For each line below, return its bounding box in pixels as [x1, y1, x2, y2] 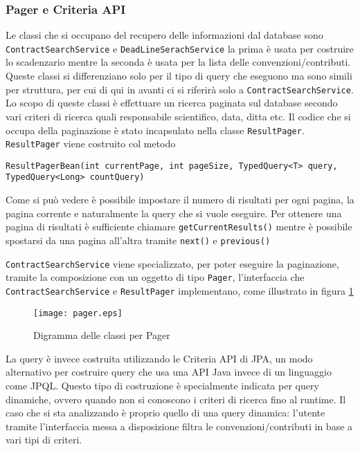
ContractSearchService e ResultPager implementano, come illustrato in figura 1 [6, 283, 354, 297]
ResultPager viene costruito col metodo [6, 136, 176, 151]
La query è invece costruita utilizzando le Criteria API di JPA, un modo [6, 351, 313, 365]
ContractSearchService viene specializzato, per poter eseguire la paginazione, [6, 256, 339, 270]
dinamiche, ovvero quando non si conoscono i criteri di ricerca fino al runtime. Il [6, 392, 346, 406]
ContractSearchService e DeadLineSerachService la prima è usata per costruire [6, 41, 354, 55]
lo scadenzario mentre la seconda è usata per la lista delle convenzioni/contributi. [6, 55, 351, 69]
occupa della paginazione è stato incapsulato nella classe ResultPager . [6, 122, 305, 137]
